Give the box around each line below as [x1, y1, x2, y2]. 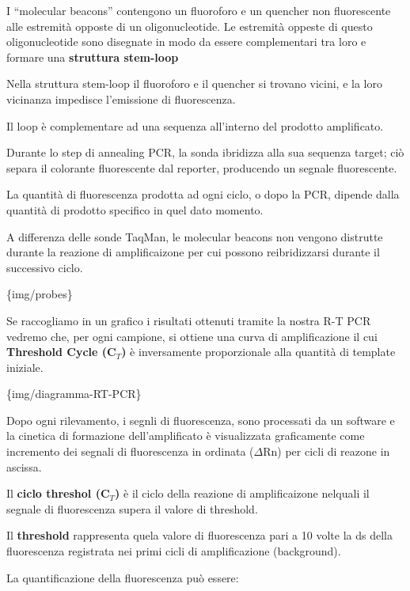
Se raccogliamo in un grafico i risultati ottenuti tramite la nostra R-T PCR [6, 312, 371, 328]
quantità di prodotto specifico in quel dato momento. [6, 201, 264, 218]
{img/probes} [6, 286, 73, 302]
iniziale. [6, 358, 44, 375]
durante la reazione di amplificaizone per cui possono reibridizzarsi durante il [6, 244, 380, 260]
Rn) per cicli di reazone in [263, 443, 390, 460]
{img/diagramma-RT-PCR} [6, 385, 142, 402]
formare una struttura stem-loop [6, 48, 179, 65]
